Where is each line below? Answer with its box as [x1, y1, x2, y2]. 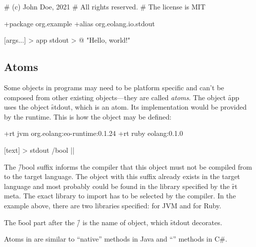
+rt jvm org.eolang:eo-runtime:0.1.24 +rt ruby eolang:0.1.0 [4, 128, 183, 138]
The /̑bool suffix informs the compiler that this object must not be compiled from [4, 161, 252, 172]
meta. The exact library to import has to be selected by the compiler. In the [4, 190, 236, 201]
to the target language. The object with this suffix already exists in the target [4, 171, 240, 182]
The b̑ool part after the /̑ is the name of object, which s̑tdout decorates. [4, 217, 222, 227]
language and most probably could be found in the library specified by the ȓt [4, 181, 238, 191]
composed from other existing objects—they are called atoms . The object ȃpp [4, 92, 240, 102]
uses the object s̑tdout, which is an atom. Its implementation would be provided [4, 102, 247, 112]
